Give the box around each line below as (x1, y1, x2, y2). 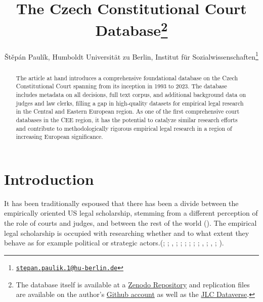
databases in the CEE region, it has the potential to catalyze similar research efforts (16, 115, 238, 124)
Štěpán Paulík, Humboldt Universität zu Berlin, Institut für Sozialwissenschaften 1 (5, 49, 258, 62)
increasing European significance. (16, 132, 103, 141)
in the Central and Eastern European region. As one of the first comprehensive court (16, 107, 240, 116)
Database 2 (95, 18, 168, 40)
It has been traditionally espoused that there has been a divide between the (4, 197, 239, 208)
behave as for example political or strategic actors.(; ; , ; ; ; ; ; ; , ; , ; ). (4, 237, 224, 248)
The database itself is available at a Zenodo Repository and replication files (16, 279, 250, 289)
